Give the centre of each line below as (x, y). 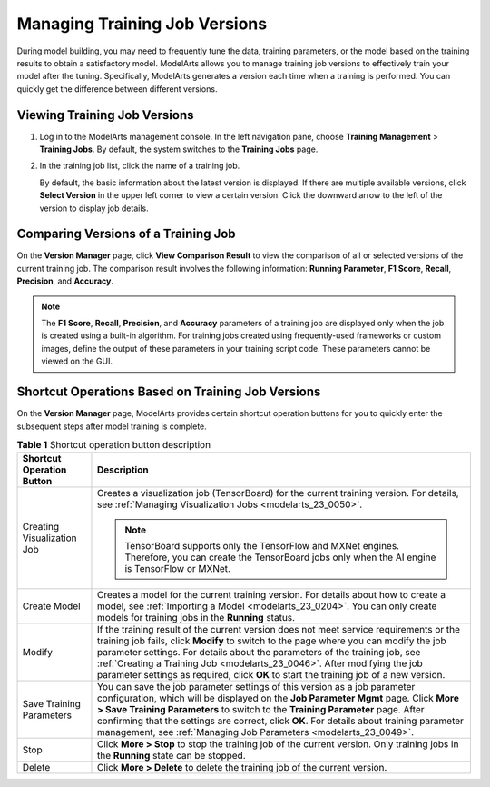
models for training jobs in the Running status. (196, 618)
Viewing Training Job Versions (105, 115)
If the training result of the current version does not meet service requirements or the (279, 630)
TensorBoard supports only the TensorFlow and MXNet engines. (262, 546)
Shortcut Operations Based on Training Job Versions (169, 392)
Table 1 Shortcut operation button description (114, 445)
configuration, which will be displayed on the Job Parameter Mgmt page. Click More (278, 698)
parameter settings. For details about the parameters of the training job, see (259, 653)
